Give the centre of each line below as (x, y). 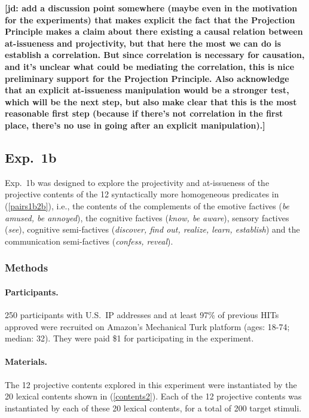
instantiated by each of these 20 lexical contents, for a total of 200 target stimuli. (153, 408)
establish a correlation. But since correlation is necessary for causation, (155, 55)
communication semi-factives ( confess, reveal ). (89, 241)
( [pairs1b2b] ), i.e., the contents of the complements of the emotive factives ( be (147, 205)
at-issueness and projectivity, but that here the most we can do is (143, 43)
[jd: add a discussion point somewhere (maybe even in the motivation (151, 8)
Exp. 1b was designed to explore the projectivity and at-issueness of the (137, 182)
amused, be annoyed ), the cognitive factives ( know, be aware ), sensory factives (147, 217)
